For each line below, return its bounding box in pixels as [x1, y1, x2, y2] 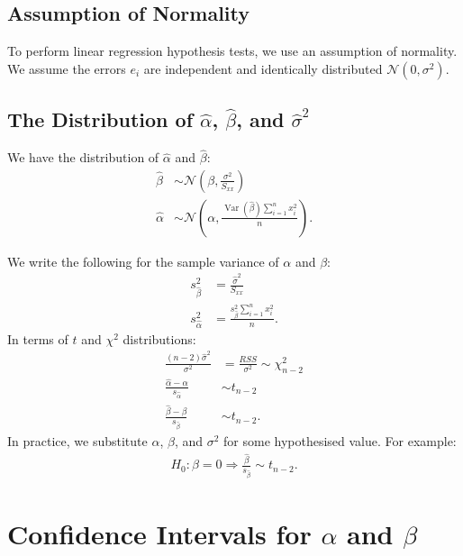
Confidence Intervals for [7, 515, 312, 551]
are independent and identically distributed [143, 59, 383, 77]
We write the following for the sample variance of [7, 251, 279, 270]
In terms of [7, 329, 68, 348]
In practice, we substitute [7, 431, 148, 450]
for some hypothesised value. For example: [223, 431, 457, 450]
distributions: [123, 329, 196, 348]
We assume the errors [7, 59, 126, 77]
